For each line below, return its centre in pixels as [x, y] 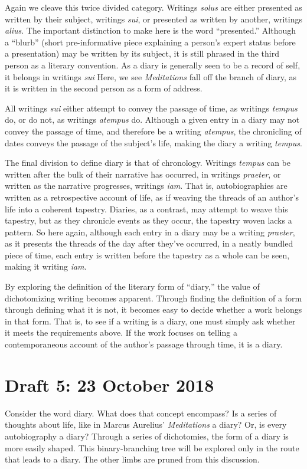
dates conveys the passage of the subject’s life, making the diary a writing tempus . [153, 142]
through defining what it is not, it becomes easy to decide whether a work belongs [153, 309]
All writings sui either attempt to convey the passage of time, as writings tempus [151, 108]
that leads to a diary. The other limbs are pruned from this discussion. [132, 459]
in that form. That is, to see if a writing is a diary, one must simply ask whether [150, 321]
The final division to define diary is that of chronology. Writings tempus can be [148, 163]
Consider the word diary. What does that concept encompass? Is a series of [141, 413]
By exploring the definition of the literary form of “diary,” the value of [132, 286]
